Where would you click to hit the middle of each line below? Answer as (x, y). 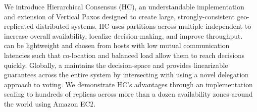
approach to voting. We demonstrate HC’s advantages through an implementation (128, 84)
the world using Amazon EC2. (50, 103)
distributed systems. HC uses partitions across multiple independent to (144, 26)
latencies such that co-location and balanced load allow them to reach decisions (124, 55)
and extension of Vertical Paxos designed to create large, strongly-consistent (119, 16)
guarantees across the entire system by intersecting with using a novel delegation (127, 75)
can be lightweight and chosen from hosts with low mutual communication (117, 45)
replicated (19, 26)
